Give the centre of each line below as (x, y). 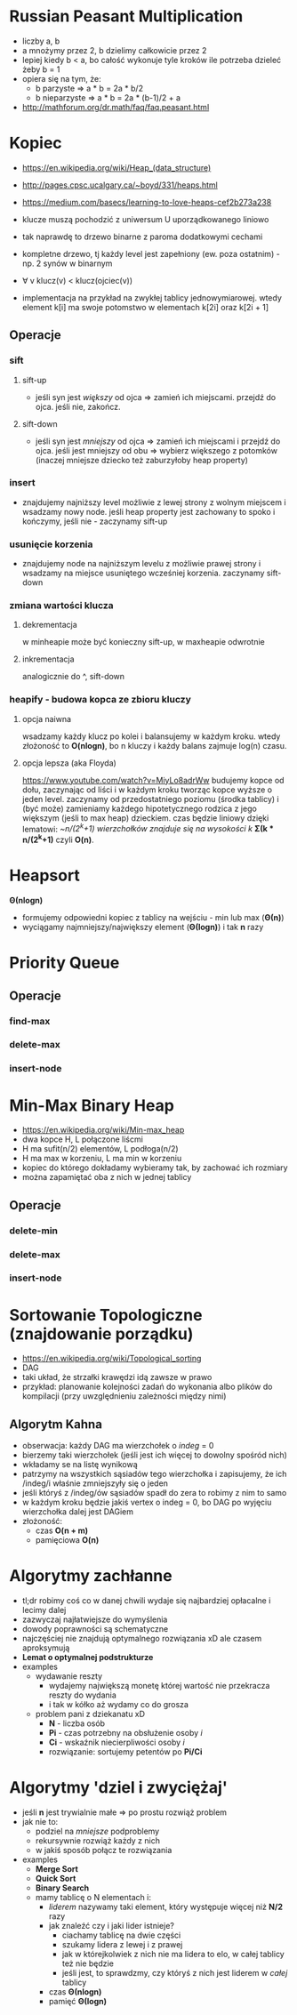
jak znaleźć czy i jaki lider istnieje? (112, 1926)
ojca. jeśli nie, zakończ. (78, 406)
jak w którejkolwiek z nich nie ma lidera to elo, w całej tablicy (173, 1955)
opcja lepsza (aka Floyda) (69, 763)
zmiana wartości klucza (61, 606)
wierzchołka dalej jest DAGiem (77, 1512)
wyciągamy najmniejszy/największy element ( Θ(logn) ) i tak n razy (143, 927)
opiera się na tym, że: (62, 78)
